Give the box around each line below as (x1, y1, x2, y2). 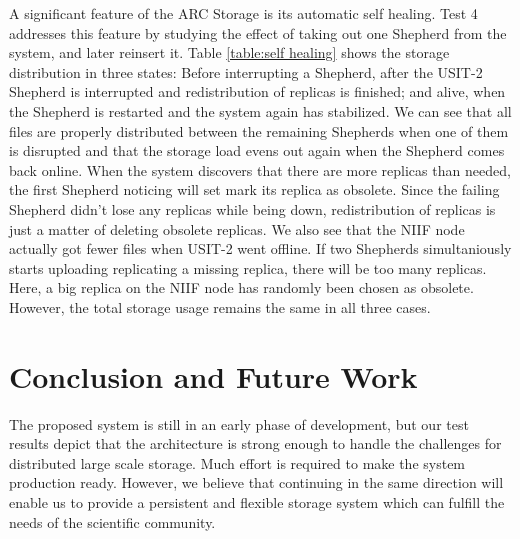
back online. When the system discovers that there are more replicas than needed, (9, 159, 511, 180)
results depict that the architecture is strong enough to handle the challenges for (9, 433, 502, 454)
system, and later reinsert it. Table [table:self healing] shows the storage (9, 42, 450, 63)
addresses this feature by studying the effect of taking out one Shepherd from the (9, 22, 507, 43)
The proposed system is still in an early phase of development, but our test (9, 413, 469, 434)
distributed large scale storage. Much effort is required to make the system (9, 452, 466, 473)
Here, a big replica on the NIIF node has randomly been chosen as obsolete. (9, 277, 474, 298)
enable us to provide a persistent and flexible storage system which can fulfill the (9, 492, 505, 512)
